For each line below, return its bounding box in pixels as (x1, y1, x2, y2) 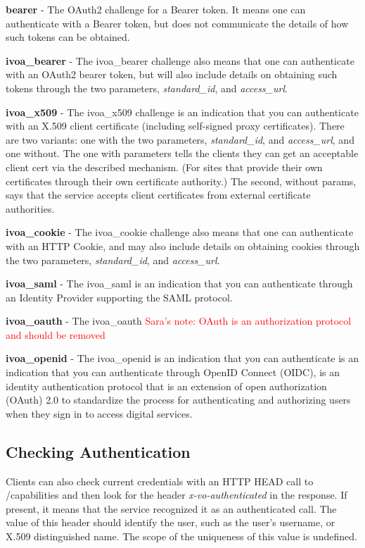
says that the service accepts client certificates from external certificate (6, 187, 311, 202)
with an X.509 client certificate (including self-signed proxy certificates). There (6, 118, 345, 133)
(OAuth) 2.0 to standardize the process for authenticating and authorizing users (6, 392, 351, 407)
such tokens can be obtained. (6, 30, 130, 44)
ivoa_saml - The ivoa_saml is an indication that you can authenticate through (6, 276, 353, 291)
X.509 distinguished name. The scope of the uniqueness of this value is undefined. (6, 529, 357, 544)
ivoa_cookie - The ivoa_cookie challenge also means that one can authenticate (6, 225, 354, 239)
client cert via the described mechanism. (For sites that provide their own (6, 159, 323, 174)
